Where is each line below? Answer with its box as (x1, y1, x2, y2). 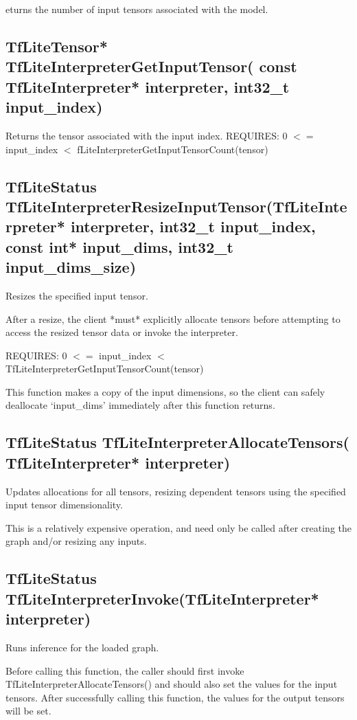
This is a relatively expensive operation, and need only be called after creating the (5, 520, 352, 535)
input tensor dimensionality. (5, 497, 123, 512)
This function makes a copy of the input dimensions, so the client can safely (5, 384, 325, 398)
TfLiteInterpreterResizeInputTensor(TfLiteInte (5, 195, 347, 216)
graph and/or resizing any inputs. (5, 534, 147, 548)
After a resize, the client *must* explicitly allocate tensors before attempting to (5, 311, 341, 326)
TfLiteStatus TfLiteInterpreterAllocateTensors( (5, 431, 349, 453)
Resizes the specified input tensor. (5, 288, 148, 302)
